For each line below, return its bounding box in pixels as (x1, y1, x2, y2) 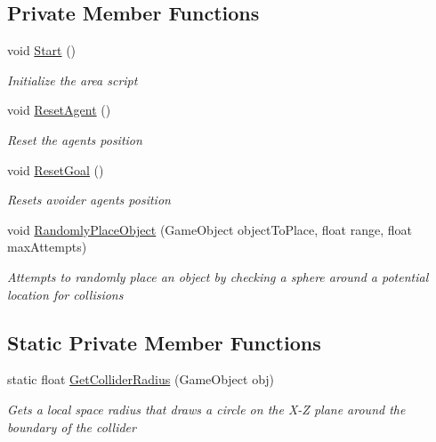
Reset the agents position (7, 130, 142, 149)
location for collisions (7, 285, 124, 303)
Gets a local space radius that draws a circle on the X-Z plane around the (7, 399, 406, 418)
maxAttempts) (7, 237, 87, 256)
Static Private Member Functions (7, 328, 321, 356)
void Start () (7, 41, 77, 60)
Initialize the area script (7, 70, 138, 89)
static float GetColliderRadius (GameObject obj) (7, 370, 275, 389)
